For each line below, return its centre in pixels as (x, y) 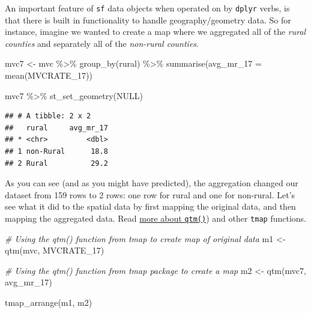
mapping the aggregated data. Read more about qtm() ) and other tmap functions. (155, 218)
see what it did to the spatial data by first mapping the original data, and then (150, 206)
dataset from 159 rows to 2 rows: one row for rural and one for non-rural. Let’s (150, 194)
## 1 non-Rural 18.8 (56, 151)
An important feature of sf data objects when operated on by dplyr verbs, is (147, 8)
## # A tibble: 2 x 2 (48, 116)
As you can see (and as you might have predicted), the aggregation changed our (152, 183)
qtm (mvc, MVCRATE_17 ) (55, 250)
